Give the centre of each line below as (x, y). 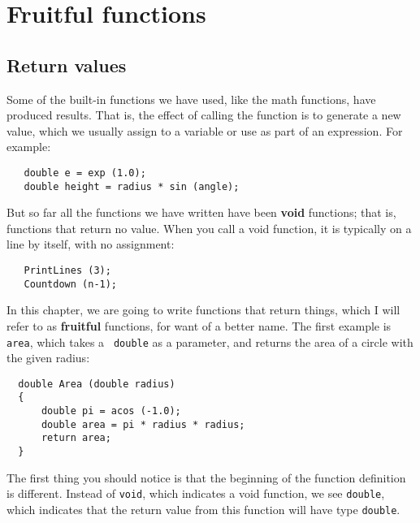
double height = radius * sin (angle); (132, 186)
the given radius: (48, 358)
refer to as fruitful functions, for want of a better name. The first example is (199, 325)
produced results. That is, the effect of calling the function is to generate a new (204, 115)
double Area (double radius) (97, 384)
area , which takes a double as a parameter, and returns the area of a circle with (210, 341)
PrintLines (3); (67, 271)
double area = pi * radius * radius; (143, 424)
